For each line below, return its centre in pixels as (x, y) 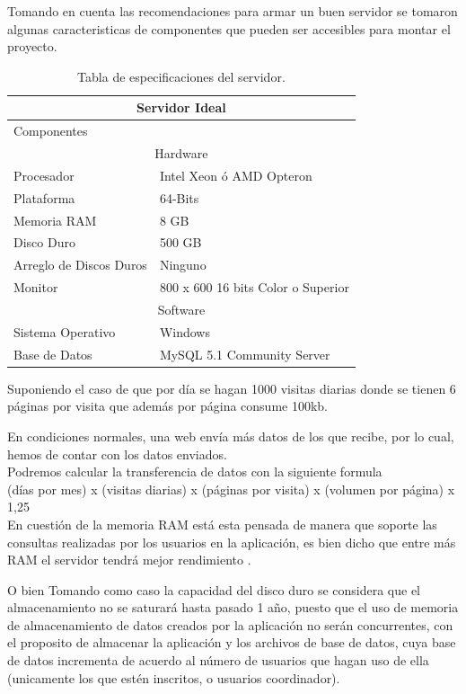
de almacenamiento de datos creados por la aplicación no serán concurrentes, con (230, 624)
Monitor (36, 287)
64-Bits (179, 197)
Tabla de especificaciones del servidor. (181, 76)
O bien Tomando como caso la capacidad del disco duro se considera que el (214, 589)
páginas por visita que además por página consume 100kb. (168, 406)
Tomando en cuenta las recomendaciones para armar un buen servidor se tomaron (233, 11)
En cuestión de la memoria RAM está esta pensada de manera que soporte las (222, 524)
